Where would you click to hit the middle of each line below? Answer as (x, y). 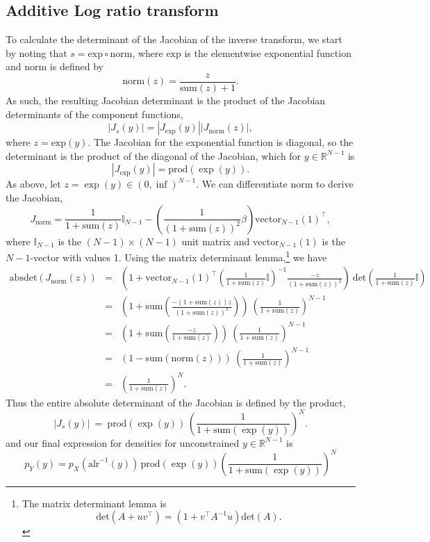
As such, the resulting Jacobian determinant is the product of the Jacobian (166, 100)
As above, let (33, 184)
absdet (23, 278)
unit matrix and (216, 241)
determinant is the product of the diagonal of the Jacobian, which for (154, 155)
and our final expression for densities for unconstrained (123, 442)
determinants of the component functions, (94, 114)
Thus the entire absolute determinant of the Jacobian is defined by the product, (176, 402)
